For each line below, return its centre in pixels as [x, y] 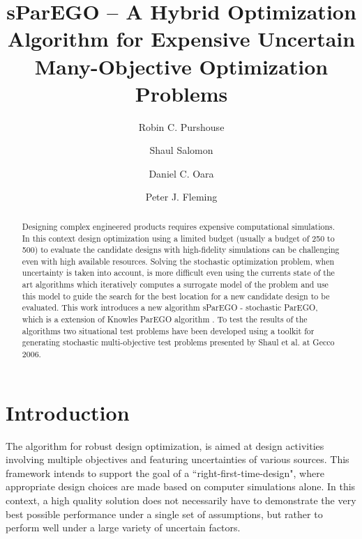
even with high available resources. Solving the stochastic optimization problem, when [178, 261]
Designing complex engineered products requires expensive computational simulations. [179, 226]
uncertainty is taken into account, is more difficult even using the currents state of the [178, 273]
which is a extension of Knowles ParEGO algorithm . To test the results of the [165, 319]
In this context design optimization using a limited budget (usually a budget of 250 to [178, 238]
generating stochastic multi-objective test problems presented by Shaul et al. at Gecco [178, 342]
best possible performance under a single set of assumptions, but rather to [164, 514]
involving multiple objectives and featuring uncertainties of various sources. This [178, 459]
